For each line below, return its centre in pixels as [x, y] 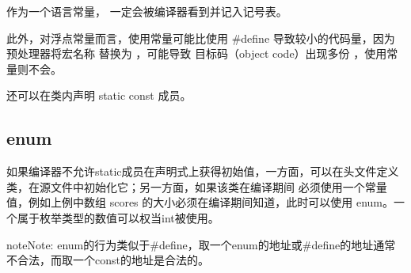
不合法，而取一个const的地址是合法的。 [108, 260]
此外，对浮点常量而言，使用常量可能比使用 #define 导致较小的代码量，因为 [201, 38]
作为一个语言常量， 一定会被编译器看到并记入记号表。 [147, 11]
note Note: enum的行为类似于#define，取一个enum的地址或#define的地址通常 [201, 244]
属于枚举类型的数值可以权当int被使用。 [118, 217]
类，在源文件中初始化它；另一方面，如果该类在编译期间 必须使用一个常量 [197, 186]
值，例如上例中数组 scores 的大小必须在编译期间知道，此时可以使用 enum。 [200, 202]
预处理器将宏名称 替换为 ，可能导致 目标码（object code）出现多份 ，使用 [197, 53]
